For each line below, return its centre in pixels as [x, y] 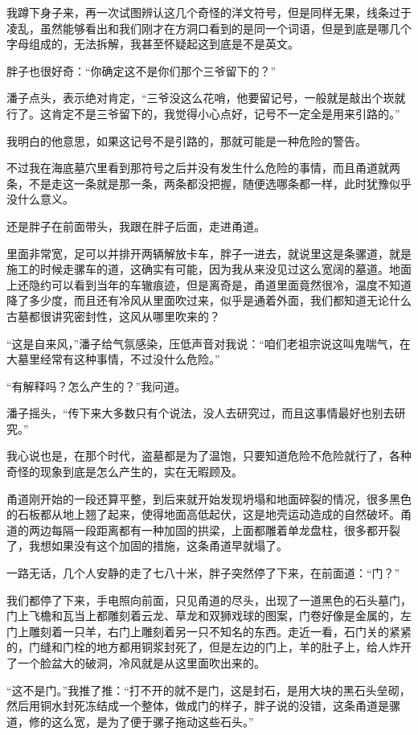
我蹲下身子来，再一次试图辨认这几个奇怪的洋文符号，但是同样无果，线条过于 [209, 12]
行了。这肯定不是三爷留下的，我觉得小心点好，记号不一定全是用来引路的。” [203, 113]
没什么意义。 [40, 199]
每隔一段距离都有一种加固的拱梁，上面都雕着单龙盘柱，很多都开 [220, 530]
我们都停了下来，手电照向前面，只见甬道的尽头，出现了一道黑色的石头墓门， [209, 599]
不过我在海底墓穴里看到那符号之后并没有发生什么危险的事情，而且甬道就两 [203, 168]
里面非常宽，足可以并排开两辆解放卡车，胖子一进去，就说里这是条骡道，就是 [209, 253]
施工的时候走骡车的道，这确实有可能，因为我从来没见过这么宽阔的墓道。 [198, 269]
